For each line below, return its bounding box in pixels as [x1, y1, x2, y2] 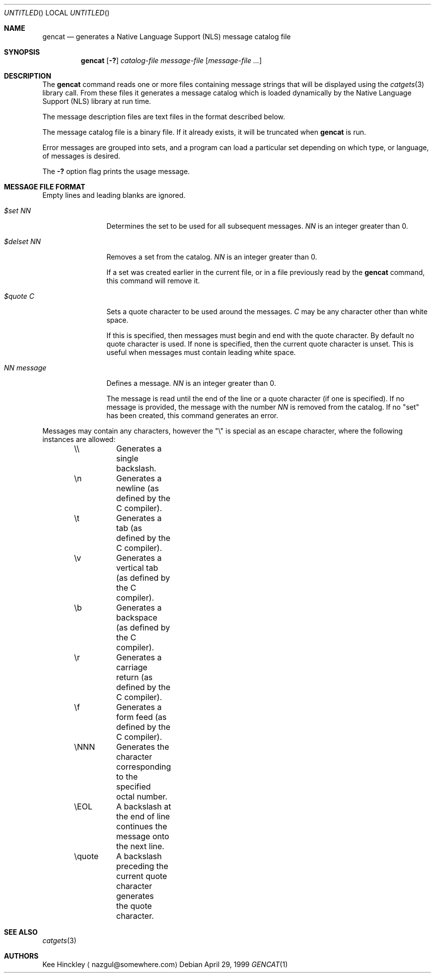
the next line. [116, 841, 164, 851]
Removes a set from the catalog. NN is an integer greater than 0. [106, 253, 317, 261]
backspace [116, 613, 157, 622]
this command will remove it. [106, 276, 200, 285]
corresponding [116, 762, 171, 772]
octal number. [116, 792, 168, 801]
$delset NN [4, 237, 41, 246]
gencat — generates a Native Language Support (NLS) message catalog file [42, 32, 291, 41]
